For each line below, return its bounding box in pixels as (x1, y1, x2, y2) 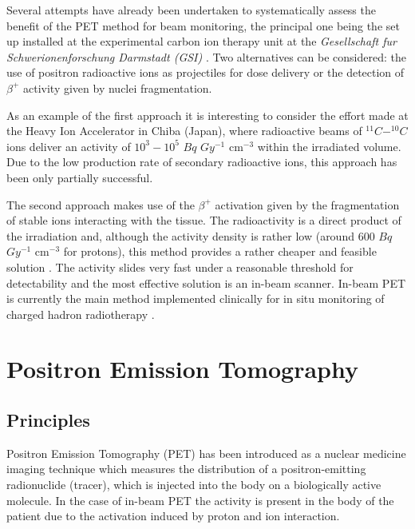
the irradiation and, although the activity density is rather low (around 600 (6, 227, 375, 244)
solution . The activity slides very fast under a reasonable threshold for (6, 258, 354, 275)
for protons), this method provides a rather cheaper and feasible (63, 243, 377, 260)
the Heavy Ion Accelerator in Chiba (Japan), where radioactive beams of (6, 122, 362, 139)
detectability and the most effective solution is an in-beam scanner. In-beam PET (6, 274, 406, 291)
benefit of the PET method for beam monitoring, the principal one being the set (6, 17, 400, 34)
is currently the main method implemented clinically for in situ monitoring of (6, 290, 385, 307)
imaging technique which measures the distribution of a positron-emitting (6, 460, 366, 477)
